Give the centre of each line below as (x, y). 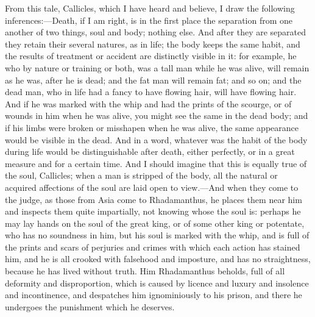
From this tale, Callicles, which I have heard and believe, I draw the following (150, 8)
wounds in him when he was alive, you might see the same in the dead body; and (157, 116)
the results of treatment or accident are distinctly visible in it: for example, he (151, 56)
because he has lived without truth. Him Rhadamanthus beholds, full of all (145, 271)
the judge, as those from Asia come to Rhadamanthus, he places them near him (154, 199)
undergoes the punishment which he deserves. (90, 306)
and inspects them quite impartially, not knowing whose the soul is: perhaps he (153, 211)
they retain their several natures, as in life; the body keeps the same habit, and (153, 44)
